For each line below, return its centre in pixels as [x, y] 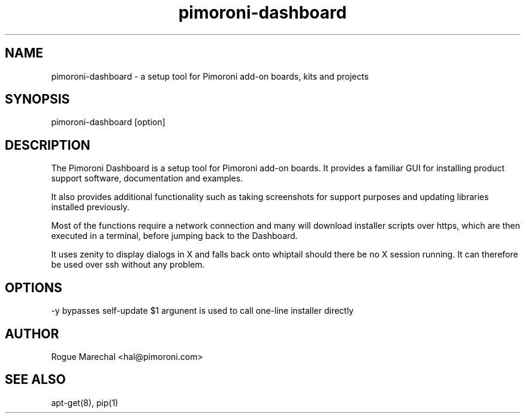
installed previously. [90, 207]
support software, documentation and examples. [147, 178]
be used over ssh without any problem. [128, 265]
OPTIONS [34, 287]
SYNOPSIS [37, 99]
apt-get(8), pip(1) [85, 402]
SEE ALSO [35, 380]
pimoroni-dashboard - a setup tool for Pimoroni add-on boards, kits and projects [210, 76]
